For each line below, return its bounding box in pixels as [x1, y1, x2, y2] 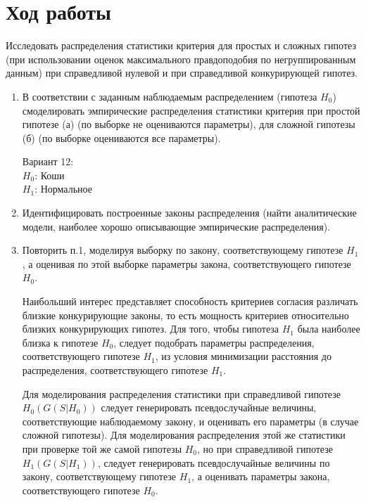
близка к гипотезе [22, 335, 99, 349]
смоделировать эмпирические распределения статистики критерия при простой [22, 103, 360, 117]
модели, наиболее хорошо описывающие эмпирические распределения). [22, 219, 331, 233]
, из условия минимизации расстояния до [155, 349, 332, 363]
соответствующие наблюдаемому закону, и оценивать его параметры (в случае [22, 413, 359, 428]
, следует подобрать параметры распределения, [113, 335, 315, 349]
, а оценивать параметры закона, [191, 469, 330, 484]
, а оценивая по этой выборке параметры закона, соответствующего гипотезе [22, 256, 351, 271]
